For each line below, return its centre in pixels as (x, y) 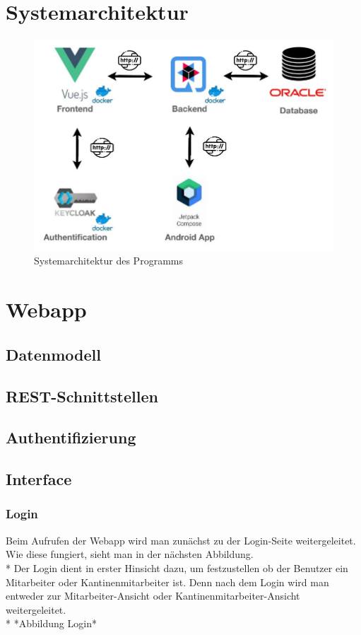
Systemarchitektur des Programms (108, 261)
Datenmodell (53, 354)
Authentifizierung (71, 437)
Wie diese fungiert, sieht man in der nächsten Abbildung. (130, 554)
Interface (39, 479)
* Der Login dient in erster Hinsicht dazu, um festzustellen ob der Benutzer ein (177, 567)
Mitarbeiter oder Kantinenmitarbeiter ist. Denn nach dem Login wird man (167, 582)
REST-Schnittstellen (82, 396)
